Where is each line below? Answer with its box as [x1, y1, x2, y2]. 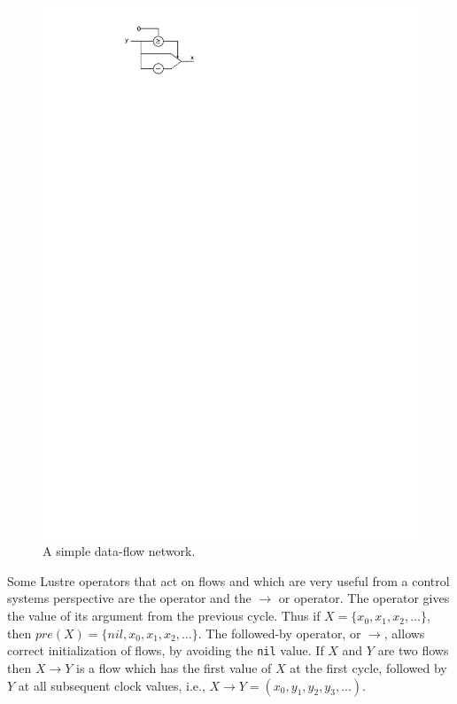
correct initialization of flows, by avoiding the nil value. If [7, 641, 324, 660]
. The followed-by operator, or [198, 623, 361, 642]
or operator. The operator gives [278, 589, 450, 607]
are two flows [377, 641, 449, 660]
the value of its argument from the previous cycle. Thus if [7, 606, 321, 625]
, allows [383, 623, 425, 642]
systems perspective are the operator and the [7, 589, 252, 607]
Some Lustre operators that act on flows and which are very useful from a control [7, 571, 450, 590]
